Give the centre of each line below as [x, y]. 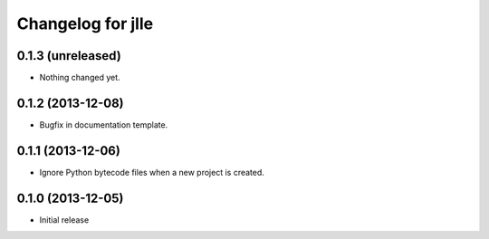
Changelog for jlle [85, 24]
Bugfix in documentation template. [104, 124]
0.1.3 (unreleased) [69, 56]
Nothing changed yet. [80, 78]
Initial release [64, 220]
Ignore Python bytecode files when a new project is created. [152, 172]
